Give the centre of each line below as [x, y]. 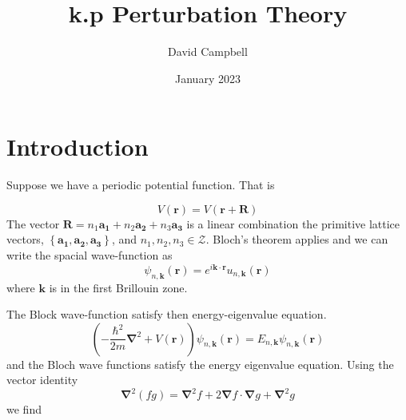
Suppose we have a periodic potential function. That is [141, 185]
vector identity [42, 380]
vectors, [25, 239]
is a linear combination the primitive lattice [293, 223]
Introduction [78, 147]
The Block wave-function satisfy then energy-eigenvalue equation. [167, 314]
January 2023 [208, 78]
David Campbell [208, 52]
